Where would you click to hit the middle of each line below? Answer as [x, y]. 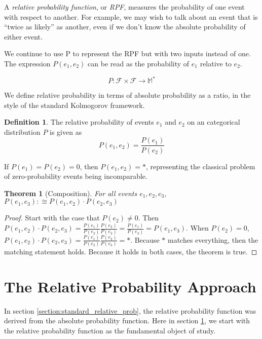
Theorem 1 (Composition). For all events [71, 193]
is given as [66, 131]
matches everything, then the [213, 239]
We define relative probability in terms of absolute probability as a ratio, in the [127, 95]
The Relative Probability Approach [130, 286]
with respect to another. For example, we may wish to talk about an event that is [131, 16]
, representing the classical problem [200, 166]
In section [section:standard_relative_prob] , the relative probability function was [130, 310]
